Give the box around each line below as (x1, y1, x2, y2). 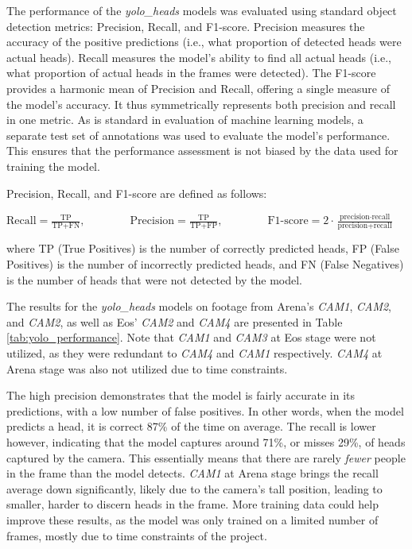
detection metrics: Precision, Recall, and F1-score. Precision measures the (6, 17, 365, 34)
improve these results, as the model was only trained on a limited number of (6, 511, 379, 528)
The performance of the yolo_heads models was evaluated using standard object (6, 2, 397, 18)
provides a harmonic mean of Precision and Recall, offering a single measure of (6, 79, 390, 96)
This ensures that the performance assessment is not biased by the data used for (6, 142, 398, 159)
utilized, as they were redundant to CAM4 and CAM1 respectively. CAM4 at (6, 345, 383, 361)
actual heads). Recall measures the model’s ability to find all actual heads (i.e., (6, 48, 391, 65)
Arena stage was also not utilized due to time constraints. (6, 360, 288, 377)
